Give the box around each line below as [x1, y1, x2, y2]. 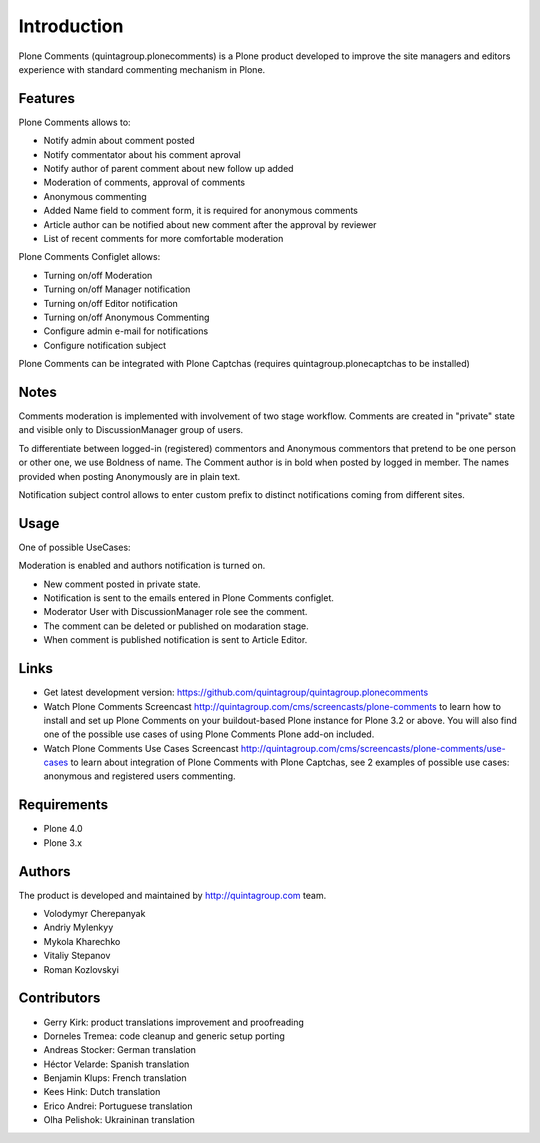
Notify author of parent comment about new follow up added [43, 163, 294, 175]
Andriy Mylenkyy [43, 921, 114, 934]
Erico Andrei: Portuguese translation [43, 1100, 193, 1112]
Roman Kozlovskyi [43, 963, 120, 975]
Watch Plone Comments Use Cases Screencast [43, 742, 239, 754]
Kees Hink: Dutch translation [43, 1086, 161, 1098]
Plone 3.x [43, 836, 83, 849]
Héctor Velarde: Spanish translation [43, 1058, 190, 1070]
